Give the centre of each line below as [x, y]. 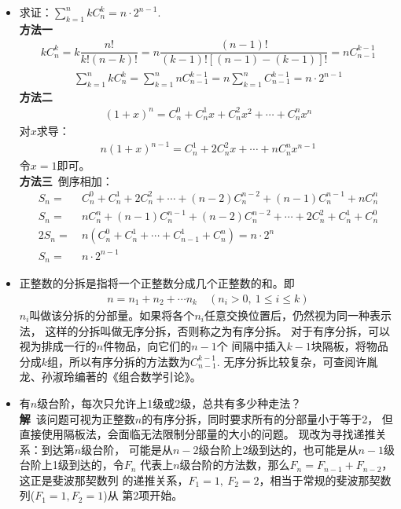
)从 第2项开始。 [143, 495]
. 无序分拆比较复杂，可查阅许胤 [297, 361]
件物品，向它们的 [147, 346]
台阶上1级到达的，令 [72, 465]
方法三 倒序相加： [66, 180]
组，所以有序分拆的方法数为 [119, 361]
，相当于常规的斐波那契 [320, 480]
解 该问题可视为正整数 [77, 418]
